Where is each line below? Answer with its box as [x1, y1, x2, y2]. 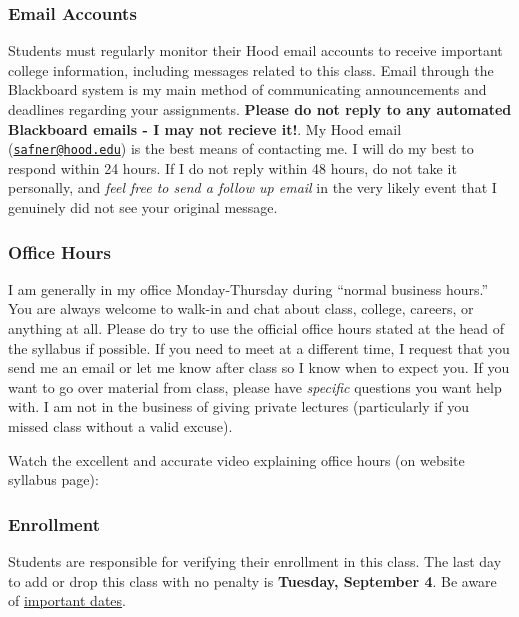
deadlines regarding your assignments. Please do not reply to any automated [8, 99, 512, 119]
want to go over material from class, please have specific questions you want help [8, 376, 502, 397]
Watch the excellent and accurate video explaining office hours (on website [8, 449, 465, 470]
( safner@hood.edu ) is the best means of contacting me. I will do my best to [8, 138, 474, 159]
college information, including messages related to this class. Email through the [8, 59, 494, 80]
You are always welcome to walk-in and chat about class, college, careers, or [8, 298, 474, 319]
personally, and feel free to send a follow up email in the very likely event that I [8, 177, 497, 198]
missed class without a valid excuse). [8, 416, 233, 436]
